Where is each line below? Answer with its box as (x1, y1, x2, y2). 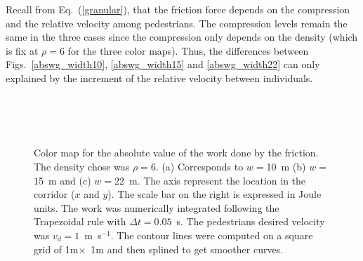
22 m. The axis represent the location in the (114, 173, 306, 187)
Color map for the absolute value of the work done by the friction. (34, 145, 319, 160)
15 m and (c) (34, 173, 91, 187)
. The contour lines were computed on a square (110, 227, 313, 242)
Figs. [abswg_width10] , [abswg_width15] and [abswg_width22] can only (6, 57, 320, 72)
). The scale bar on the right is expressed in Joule (107, 187, 322, 201)
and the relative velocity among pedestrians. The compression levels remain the (6, 15, 348, 30)
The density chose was (34, 159, 130, 173)
